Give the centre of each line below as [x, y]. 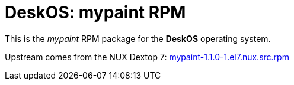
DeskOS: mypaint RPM [95, 12]
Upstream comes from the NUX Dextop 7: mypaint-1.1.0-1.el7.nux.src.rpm [147, 57]
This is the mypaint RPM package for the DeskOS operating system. [138, 38]
